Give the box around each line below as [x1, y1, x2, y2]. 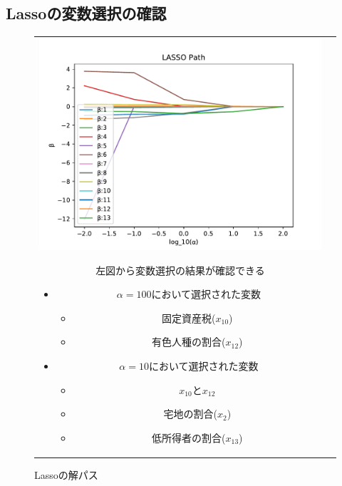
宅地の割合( [163, 406, 217, 421]
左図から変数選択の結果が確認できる [95, 262, 265, 277]
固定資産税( [162, 310, 216, 325]
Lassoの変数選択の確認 [6, 2, 167, 24]
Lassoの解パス [34, 467, 98, 482]
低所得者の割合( [152, 430, 226, 445]
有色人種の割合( [152, 334, 226, 349]
